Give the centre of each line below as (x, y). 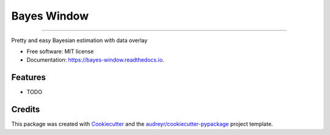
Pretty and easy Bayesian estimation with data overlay (79, 40)
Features (28, 77)
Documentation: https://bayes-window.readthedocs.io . (95, 60)
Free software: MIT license (60, 51)
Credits (26, 110)
